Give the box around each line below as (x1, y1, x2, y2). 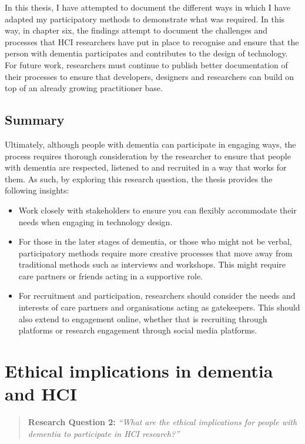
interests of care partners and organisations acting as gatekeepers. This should (18, 301, 300, 313)
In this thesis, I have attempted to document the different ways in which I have (5, 1, 291, 13)
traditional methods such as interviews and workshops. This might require (18, 258, 286, 271)
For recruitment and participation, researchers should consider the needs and (18, 289, 296, 302)
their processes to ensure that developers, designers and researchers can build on (5, 70, 294, 82)
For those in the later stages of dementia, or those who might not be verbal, (18, 235, 292, 248)
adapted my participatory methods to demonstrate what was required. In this (5, 12, 285, 25)
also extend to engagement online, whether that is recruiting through (18, 312, 267, 325)
